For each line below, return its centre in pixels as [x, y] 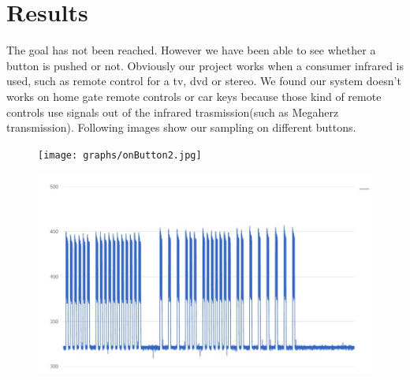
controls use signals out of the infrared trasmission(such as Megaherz [173, 112]
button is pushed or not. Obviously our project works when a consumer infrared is [205, 65]
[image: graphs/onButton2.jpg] [120, 155]
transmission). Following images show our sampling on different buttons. [181, 127]
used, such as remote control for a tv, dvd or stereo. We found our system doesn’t [204, 81]
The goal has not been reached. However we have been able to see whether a [191, 50]
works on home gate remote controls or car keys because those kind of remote [194, 96]
